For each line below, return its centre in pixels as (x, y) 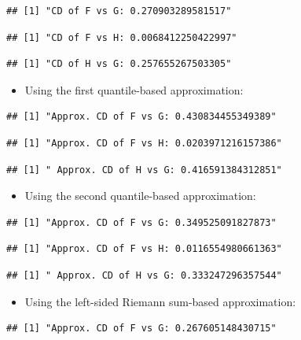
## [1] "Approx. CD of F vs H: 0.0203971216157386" (144, 143)
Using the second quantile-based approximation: (140, 196)
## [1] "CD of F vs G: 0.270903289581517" (119, 11)
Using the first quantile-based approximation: (134, 89)
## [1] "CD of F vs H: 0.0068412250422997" (122, 37)
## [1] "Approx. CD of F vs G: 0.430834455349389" (141, 117)
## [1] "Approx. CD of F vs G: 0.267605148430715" (141, 329)
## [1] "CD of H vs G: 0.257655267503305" (119, 64)
